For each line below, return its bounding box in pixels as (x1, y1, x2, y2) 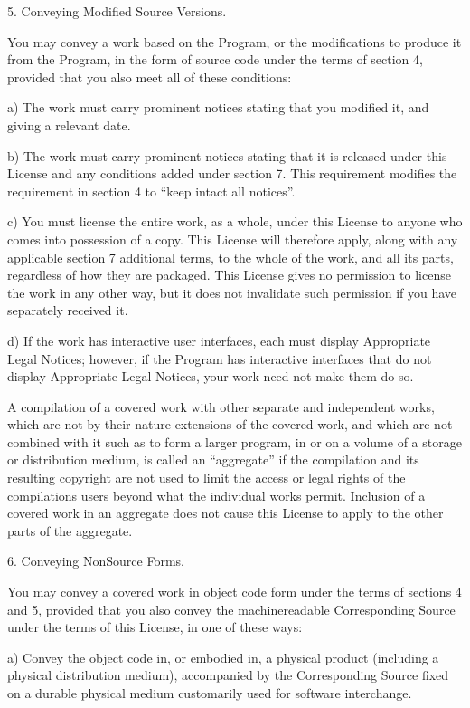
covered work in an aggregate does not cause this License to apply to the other (7, 503, 444, 522)
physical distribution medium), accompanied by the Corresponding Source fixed (7, 665, 449, 684)
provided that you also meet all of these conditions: (7, 67, 292, 86)
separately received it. (7, 301, 128, 320)
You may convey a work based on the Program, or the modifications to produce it (7, 32, 462, 51)
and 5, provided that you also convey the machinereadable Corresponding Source (7, 599, 456, 618)
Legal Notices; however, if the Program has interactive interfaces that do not (7, 349, 432, 368)
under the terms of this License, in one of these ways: (7, 617, 303, 636)
